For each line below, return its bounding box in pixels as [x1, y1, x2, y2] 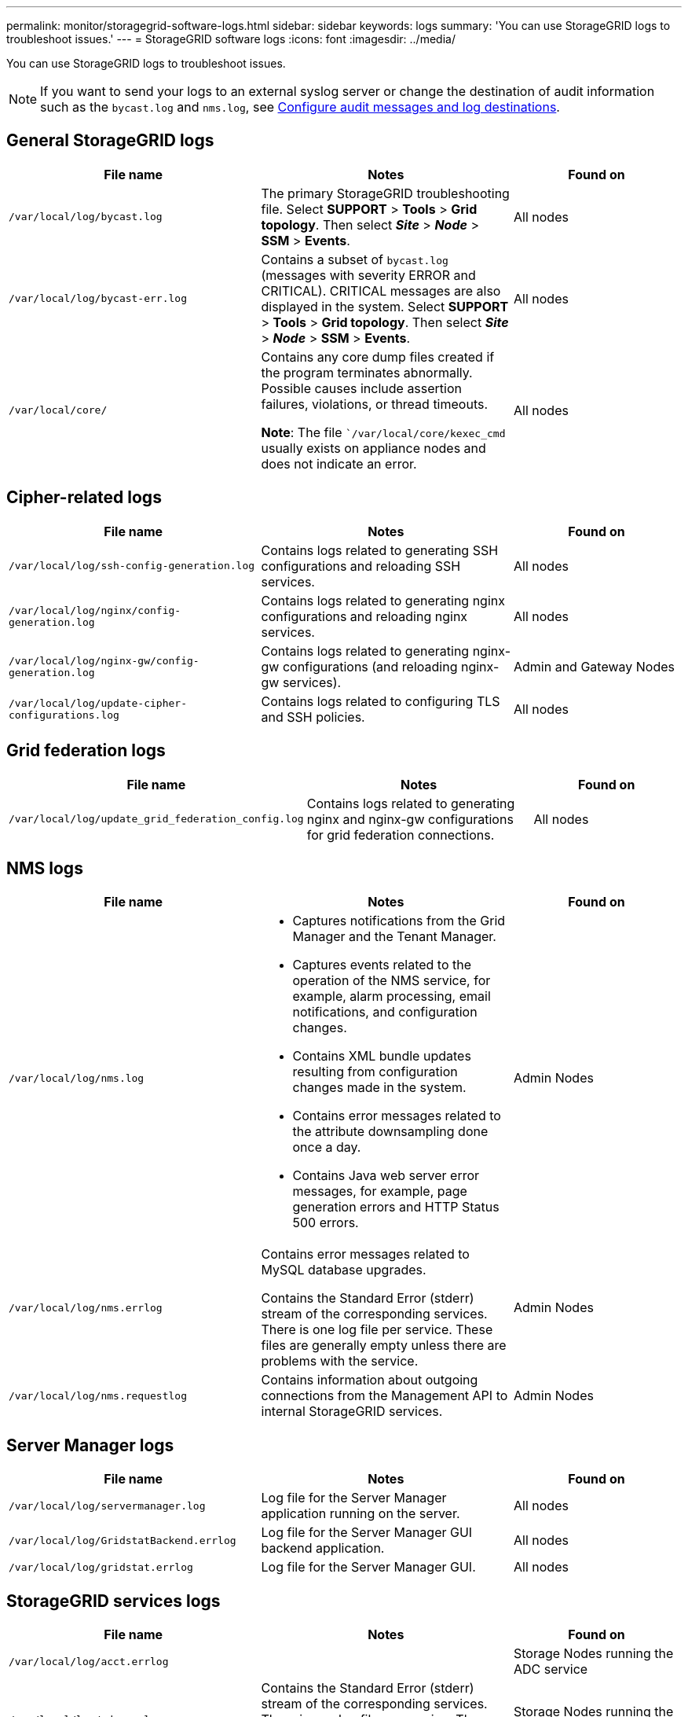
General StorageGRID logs [6, 131, 214, 151]
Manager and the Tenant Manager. [292, 928, 496, 945]
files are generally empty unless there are [261, 1337, 507, 1354]
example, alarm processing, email [292, 988, 491, 1005]
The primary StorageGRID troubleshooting [261, 185, 510, 201]
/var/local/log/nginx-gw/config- [9, 654, 199, 667]
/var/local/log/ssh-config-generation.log [9, 560, 255, 572]
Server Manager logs [6, 1435, 174, 1455]
